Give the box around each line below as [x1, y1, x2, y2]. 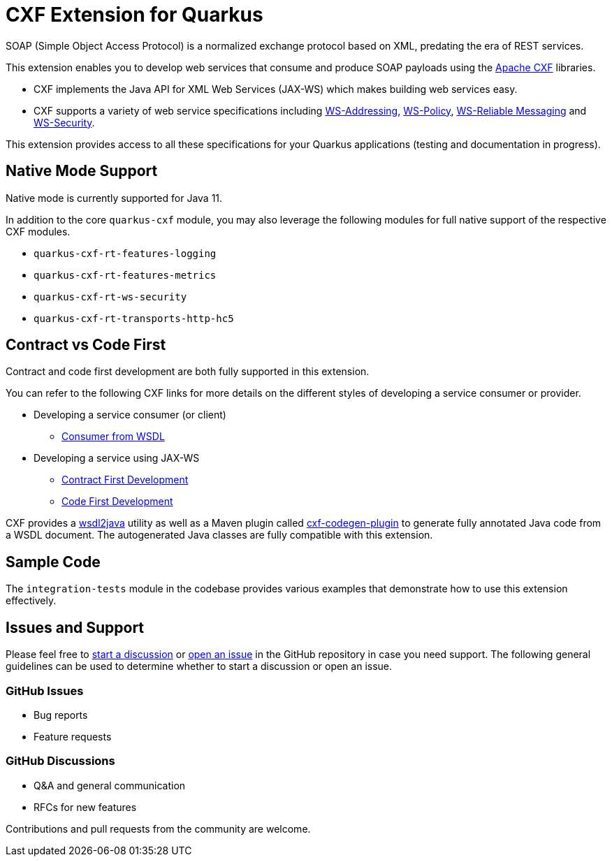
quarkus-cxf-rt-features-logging [34, 247, 217, 259]
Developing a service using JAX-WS [34, 452, 200, 465]
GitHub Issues [6, 683, 84, 698]
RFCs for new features [34, 801, 137, 813]
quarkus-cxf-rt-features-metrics [34, 269, 217, 281]
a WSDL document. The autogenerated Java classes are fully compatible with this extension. [6, 529, 433, 541]
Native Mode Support [6, 162, 158, 180]
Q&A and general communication [34, 779, 186, 791]
